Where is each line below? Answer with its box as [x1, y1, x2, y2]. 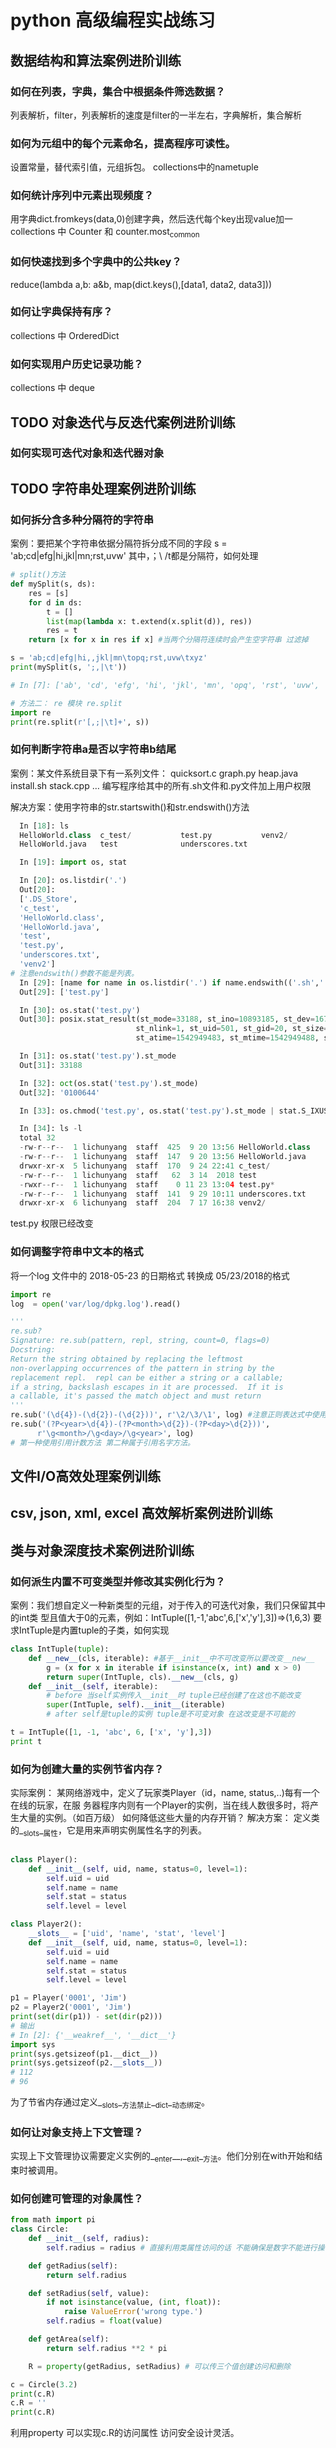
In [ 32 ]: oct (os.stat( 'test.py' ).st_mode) [19, 1078, 199, 1088]
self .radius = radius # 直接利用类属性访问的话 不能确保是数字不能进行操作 [46, 2242, 333, 2253]
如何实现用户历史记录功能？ [10, 357, 144, 371]
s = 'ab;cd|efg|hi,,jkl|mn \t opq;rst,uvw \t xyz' [10, 653, 208, 663]
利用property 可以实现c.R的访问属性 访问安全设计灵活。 [10, 2427, 240, 2439]
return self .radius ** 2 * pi [46, 2343, 168, 2353]
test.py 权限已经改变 [10, 1217, 94, 1230]
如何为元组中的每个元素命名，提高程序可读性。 [10, 136, 236, 150]
